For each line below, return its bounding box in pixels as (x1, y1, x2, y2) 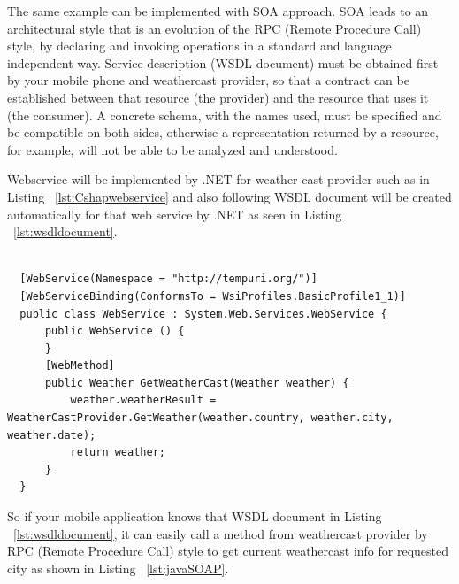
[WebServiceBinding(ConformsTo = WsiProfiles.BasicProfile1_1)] (19, 289, 407, 303)
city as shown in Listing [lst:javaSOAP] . (7, 558, 229, 577)
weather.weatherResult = (70, 394, 217, 407)
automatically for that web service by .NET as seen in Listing (7, 204, 342, 223)
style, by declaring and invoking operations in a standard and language (7, 36, 392, 55)
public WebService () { (44, 325, 185, 338)
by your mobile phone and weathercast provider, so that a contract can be (7, 71, 409, 89)
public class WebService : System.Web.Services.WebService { (19, 307, 387, 320)
